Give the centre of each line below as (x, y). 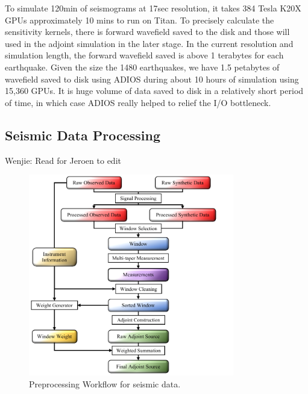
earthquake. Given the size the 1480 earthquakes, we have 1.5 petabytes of (142, 67)
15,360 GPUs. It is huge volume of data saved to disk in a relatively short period (154, 91)
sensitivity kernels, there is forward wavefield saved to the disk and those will (147, 32)
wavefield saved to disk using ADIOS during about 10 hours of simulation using (152, 79)
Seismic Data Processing (83, 135)
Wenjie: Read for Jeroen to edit (63, 160)
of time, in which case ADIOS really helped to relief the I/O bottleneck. (138, 102)
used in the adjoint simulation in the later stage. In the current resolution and (149, 43)
